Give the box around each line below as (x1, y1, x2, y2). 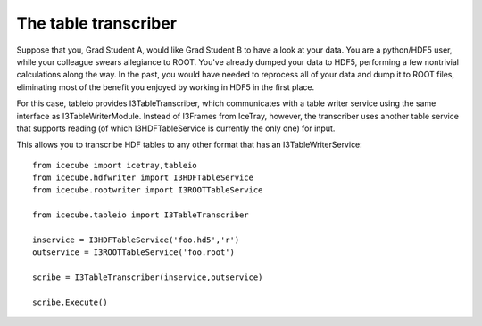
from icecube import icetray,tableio (32, 160, 198, 170)
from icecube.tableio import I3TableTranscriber (32, 210, 249, 220)
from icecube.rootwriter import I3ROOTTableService (32, 185, 263, 195)
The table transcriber (16, 13, 178, 33)
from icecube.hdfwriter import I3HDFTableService (32, 173, 254, 183)
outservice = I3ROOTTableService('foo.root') (32, 248, 236, 257)
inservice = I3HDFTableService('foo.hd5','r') (32, 235, 240, 245)
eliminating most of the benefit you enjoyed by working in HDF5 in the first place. (16, 81, 315, 93)
